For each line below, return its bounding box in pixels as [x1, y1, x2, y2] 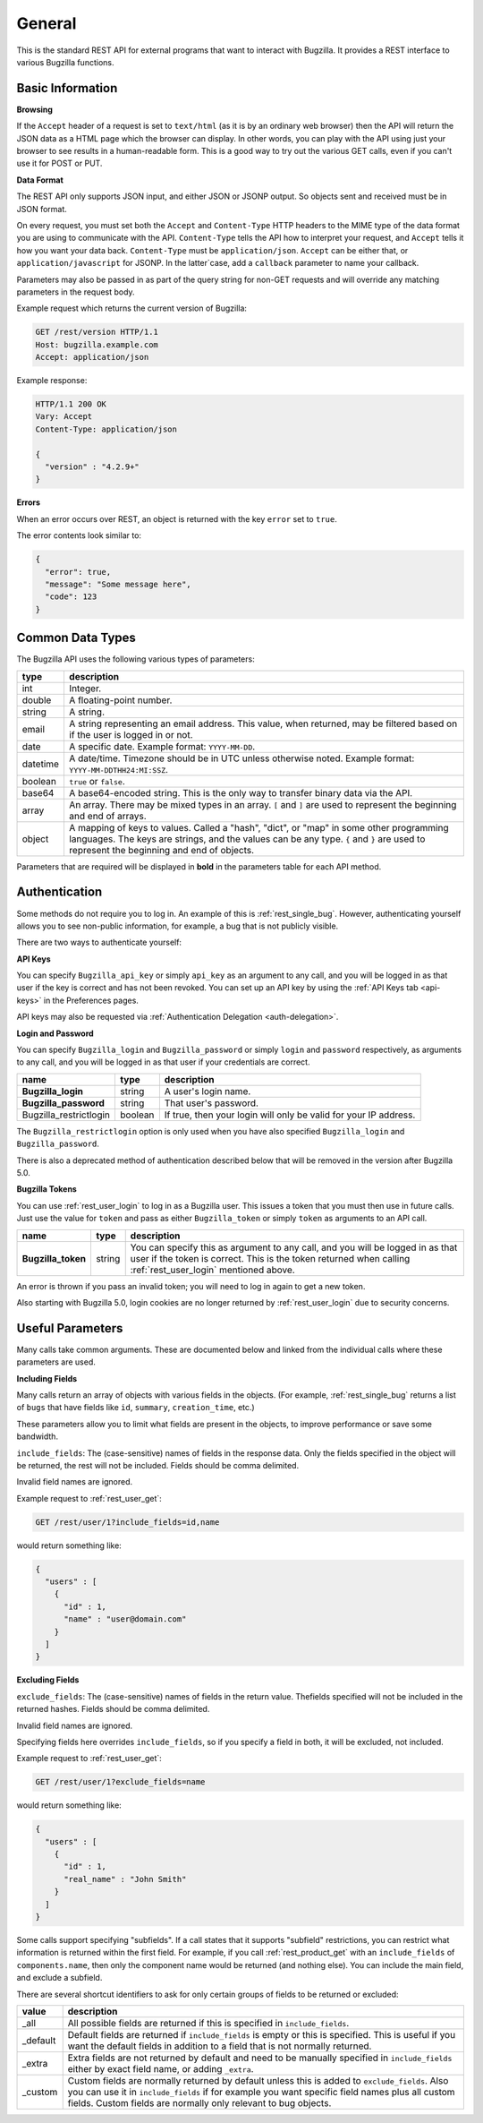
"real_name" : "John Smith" [64, 1874, 187, 1884]
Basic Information [16, 81, 118, 96]
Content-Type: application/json [35, 424, 178, 434]
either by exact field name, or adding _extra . [67, 2062, 254, 2075]
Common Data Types [16, 630, 136, 646]
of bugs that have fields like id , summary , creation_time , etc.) [16, 1402, 255, 1413]
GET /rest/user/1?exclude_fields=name [35, 1777, 206, 1787]
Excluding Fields [16, 1674, 80, 1685]
